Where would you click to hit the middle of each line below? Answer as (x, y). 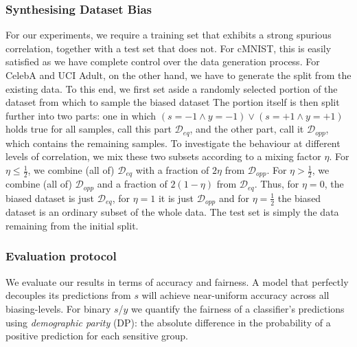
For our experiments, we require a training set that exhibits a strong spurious (169, 35)
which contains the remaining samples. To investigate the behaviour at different (173, 143)
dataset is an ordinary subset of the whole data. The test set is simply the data (172, 212)
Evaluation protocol (61, 256)
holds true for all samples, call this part (89, 129)
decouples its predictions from (68, 295)
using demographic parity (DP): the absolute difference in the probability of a (168, 322)
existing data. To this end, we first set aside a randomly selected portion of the (172, 88)
